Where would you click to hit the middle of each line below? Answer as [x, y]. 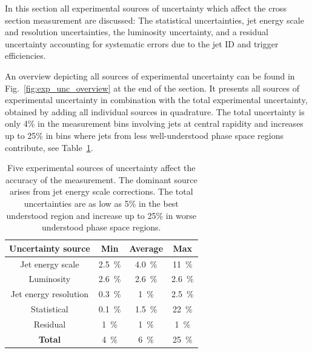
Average [146, 248]
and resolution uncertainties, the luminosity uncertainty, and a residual [137, 32]
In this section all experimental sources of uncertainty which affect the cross [146, 8]
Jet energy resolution [50, 294]
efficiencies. [25, 55]
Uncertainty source [50, 248]
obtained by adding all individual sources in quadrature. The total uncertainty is [155, 111]
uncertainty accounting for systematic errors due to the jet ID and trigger [142, 43]
